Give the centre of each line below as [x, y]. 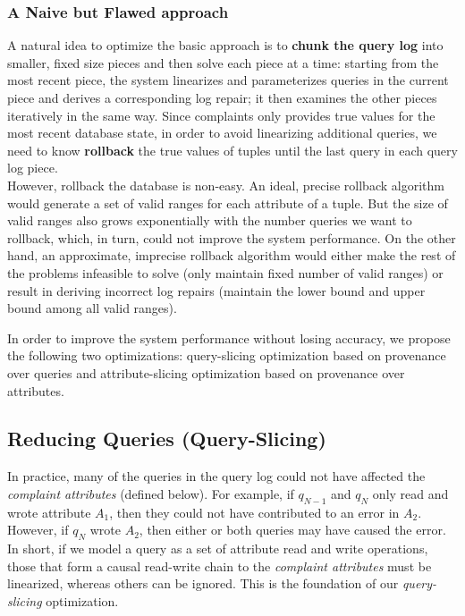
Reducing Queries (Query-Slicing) [167, 439]
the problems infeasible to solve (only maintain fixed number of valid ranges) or [225, 272]
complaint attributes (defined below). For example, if [151, 493]
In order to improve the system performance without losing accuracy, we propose [229, 338]
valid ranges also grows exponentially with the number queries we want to [210, 220]
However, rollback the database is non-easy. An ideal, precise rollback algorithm [226, 185]
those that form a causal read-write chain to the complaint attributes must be [220, 565]
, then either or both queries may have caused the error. [292, 530]
